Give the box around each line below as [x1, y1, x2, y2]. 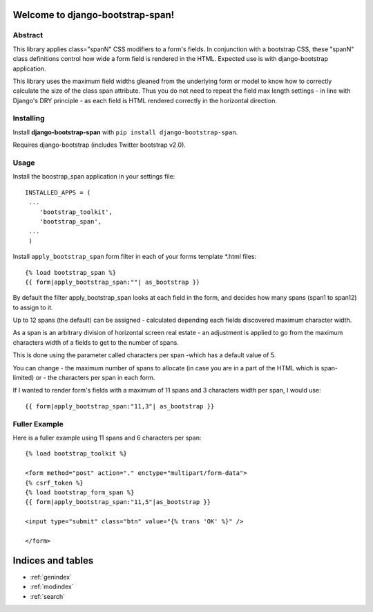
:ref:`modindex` [30, 582, 74, 591]
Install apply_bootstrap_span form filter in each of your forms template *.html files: [12, 253, 257, 261]
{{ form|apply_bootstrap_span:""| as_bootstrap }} [25, 278, 200, 286]
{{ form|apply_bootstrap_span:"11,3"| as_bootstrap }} [25, 402, 215, 410]
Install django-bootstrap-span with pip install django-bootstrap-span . [12, 128, 238, 136]
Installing [12, 114, 45, 123]
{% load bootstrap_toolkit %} [25, 450, 128, 458]
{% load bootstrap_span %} [25, 269, 117, 276]
